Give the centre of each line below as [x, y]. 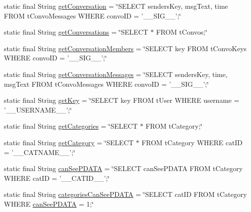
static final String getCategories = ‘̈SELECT [71, 126]
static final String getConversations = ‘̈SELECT [76, 32]
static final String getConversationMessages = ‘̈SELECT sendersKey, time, [116, 74]
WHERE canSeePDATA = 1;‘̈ [49, 203]
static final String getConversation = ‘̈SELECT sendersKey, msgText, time [116, 6]
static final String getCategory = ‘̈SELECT [69, 142]
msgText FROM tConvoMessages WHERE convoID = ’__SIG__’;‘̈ [106, 84]
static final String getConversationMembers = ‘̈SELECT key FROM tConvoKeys [125, 48]
